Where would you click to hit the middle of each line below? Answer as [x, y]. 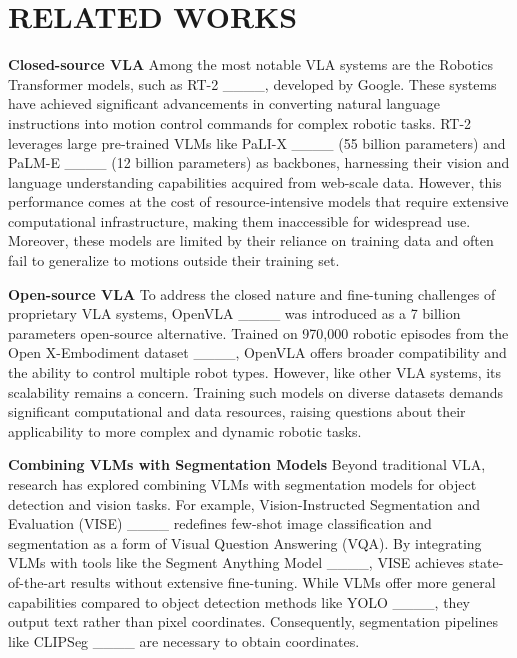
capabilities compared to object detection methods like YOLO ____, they [239, 601]
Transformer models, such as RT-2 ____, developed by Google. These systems [252, 83]
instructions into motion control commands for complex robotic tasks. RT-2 [240, 122]
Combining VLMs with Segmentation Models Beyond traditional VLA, [247, 464]
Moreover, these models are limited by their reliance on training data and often [251, 240]
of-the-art [37, 581]
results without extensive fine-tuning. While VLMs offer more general [283, 581]
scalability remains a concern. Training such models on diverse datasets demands [256, 391]
